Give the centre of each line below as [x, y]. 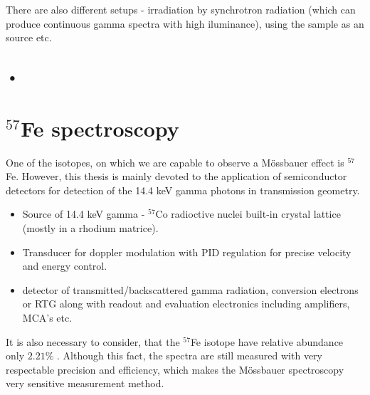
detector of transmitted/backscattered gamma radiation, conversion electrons [190, 289]
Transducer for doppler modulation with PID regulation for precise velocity [187, 252]
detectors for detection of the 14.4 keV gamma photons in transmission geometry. [183, 190]
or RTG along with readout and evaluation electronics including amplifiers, [186, 304]
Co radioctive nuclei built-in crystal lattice [248, 214]
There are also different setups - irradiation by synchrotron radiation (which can [181, 9]
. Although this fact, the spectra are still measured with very [189, 355]
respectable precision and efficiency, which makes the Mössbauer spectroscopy [175, 369]
